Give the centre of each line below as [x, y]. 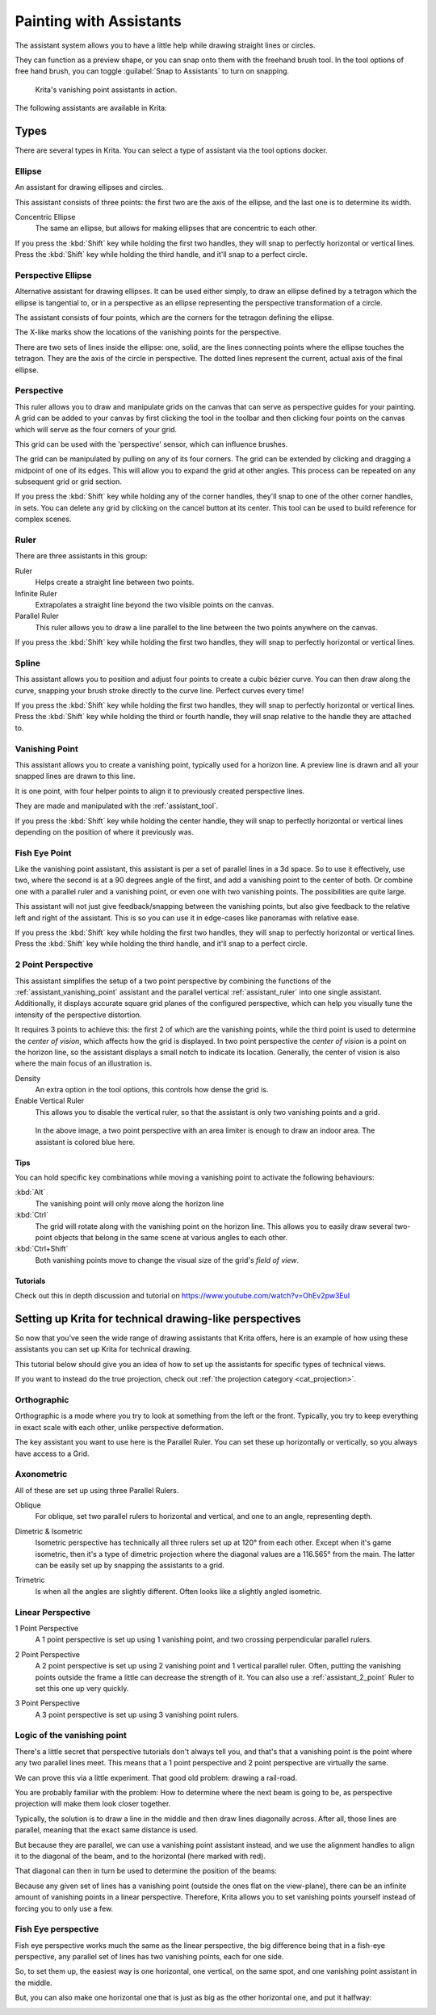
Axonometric [41, 1474]
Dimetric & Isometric [49, 1531]
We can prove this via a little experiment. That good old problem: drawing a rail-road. [156, 1777]
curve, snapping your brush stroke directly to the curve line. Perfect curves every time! [159, 690]
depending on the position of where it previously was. [104, 831]
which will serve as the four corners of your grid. [96, 429]
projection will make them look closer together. [93, 1804]
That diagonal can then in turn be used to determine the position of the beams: [146, 1871]
